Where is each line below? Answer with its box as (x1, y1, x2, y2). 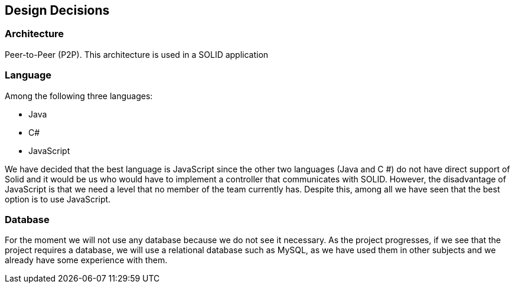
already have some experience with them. (5, 255, 168, 266)
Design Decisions (5, 3, 110, 18)
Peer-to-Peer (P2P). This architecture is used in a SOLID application (5, 49, 269, 60)
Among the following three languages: (5, 90, 153, 101)
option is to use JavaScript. (5, 194, 111, 204)
